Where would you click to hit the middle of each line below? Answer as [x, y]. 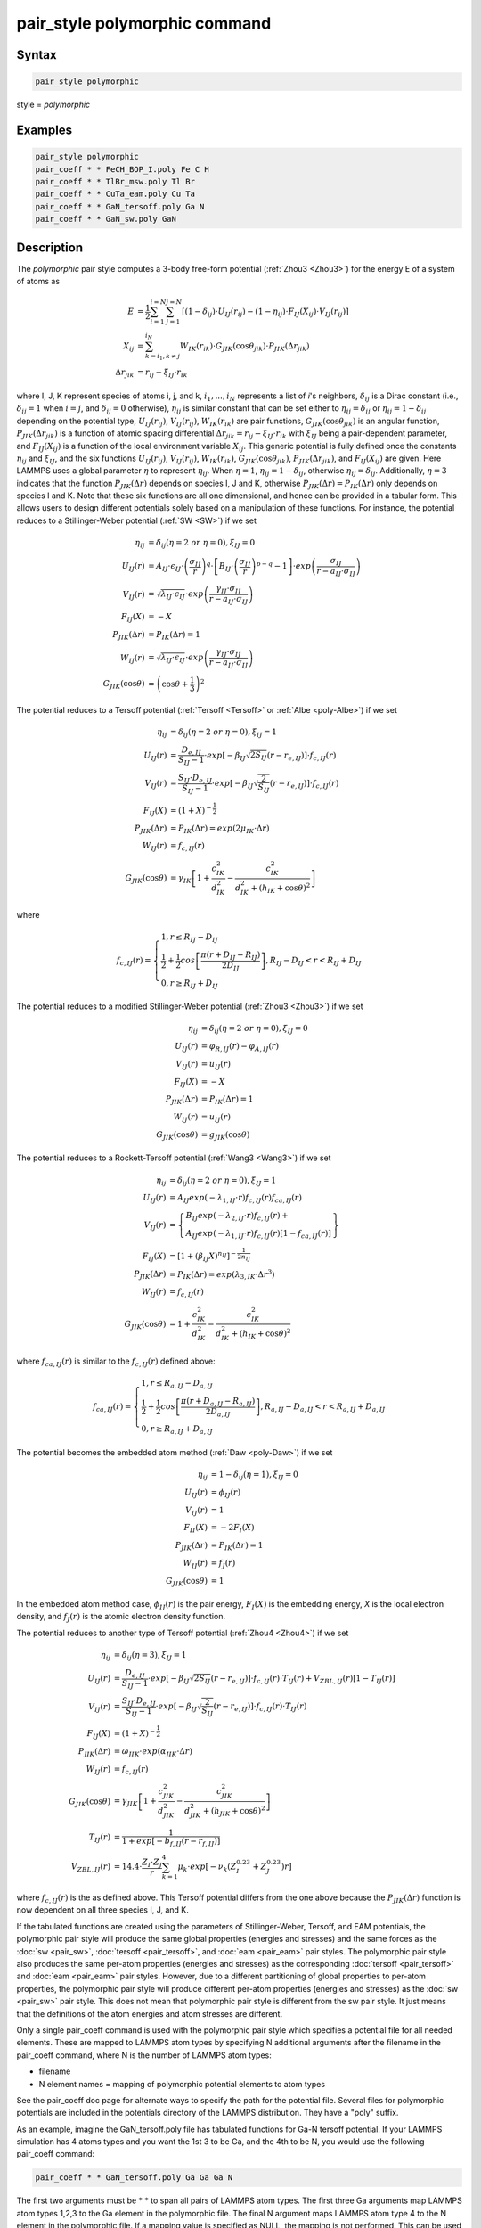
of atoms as [38, 281]
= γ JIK [126, 1802]
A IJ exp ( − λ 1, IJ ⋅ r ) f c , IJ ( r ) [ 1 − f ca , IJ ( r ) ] [258, 1234]
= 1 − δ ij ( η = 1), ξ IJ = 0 [254, 1475]
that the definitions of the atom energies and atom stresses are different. [150, 2013]
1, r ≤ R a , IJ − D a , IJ [177, 1384]
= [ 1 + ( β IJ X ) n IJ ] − [203, 1256]
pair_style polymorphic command [144, 23]
